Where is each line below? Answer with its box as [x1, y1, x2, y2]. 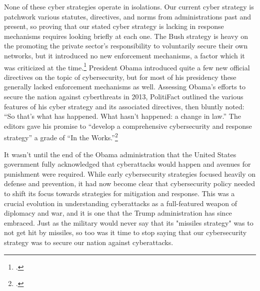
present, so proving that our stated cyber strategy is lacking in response [4, 21, 224, 31]
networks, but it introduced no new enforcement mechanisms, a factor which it [4, 50, 245, 60]
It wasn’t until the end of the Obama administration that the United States [4, 149, 236, 159]
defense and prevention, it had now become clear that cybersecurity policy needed [4, 178, 255, 189]
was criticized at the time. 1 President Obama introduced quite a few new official [4, 60, 250, 72]
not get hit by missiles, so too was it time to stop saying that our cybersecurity [4, 227, 247, 238]
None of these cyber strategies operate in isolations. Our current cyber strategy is [4, 1, 254, 11]
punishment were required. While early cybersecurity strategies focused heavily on [4, 168, 256, 179]
